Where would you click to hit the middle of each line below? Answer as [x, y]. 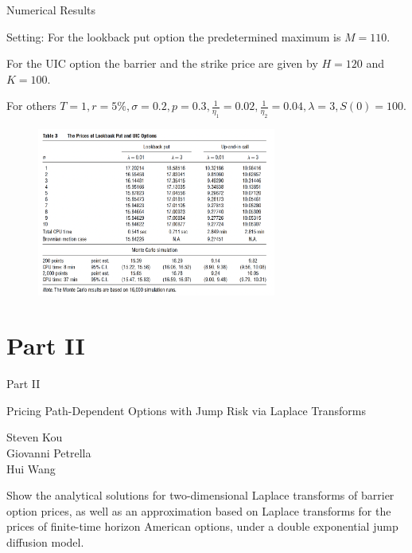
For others [31, 106]
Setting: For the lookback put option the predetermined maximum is [174, 36]
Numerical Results [51, 10]
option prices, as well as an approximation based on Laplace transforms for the [199, 510]
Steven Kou [35, 437]
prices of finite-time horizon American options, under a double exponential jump [202, 526]
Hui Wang [31, 468]
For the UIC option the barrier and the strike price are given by [162, 63]
